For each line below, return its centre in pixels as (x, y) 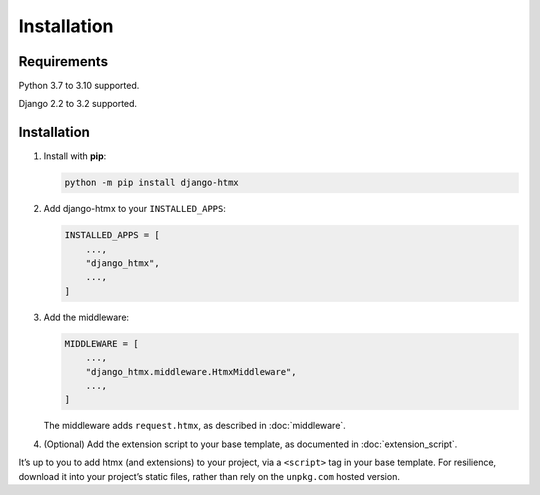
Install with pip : (75, 156)
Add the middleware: (86, 317)
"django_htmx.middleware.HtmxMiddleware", (191, 371)
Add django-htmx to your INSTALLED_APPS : (135, 209)
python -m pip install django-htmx (151, 183)
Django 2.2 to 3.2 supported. (78, 104)
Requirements (63, 61)
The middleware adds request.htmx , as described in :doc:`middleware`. (195, 426)
